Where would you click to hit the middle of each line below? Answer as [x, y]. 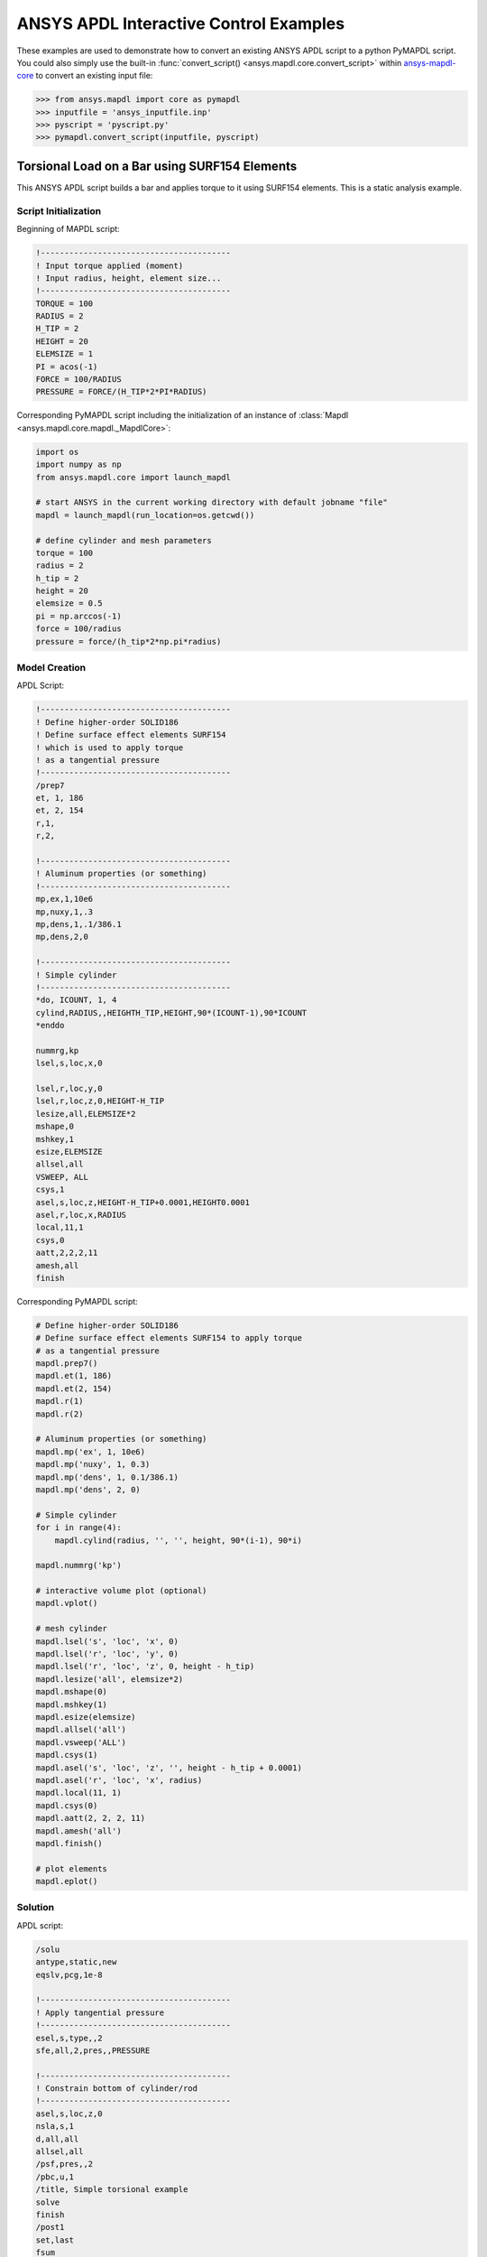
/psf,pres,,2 [64, 2164]
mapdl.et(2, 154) [74, 1389]
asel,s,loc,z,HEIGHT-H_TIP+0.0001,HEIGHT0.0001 [142, 1202]
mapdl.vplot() [67, 1603]
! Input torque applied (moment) [110, 265]
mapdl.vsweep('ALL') [81, 1742]
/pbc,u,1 [55, 2177]
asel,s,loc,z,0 [69, 2113]
